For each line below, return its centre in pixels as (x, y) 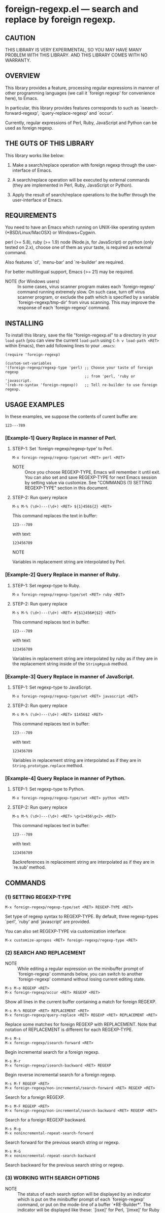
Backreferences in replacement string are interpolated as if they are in (83, 862)
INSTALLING (24, 323)
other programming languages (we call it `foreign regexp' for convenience (80, 93)
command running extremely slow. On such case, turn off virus (81, 292)
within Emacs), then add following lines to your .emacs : (60, 346)
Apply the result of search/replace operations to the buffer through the (84, 194)
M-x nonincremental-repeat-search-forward (49, 1133)
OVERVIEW (23, 76)
